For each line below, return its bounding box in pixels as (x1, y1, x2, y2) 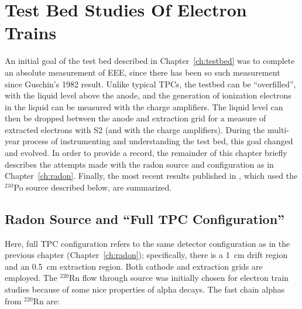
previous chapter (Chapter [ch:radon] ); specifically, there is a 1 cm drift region (5, 249, 288, 261)
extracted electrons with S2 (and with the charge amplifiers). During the (5, 123, 265, 135)
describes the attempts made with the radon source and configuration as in (5, 158, 274, 170)
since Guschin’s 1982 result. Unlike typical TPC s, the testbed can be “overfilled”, (5, 77, 296, 90)
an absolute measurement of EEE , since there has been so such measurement (5, 66, 280, 78)
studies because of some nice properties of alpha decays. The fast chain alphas (5, 283, 285, 296)
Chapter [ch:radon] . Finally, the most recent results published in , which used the (5, 169, 298, 182)
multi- (267, 123, 289, 135)
